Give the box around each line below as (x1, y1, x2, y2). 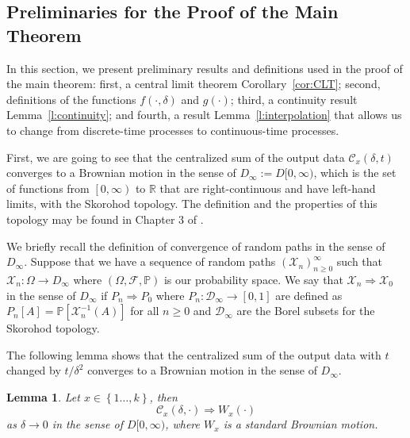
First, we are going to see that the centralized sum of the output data (6, 148, 345, 165)
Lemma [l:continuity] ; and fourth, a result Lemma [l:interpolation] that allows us (6, 106, 402, 123)
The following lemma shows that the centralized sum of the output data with (6, 346, 381, 363)
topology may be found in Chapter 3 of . (6, 210, 204, 227)
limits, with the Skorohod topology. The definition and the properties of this (6, 195, 377, 212)
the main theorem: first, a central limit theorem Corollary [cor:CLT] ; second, (6, 75, 381, 92)
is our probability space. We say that (163, 271, 343, 287)
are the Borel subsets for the (236, 302, 375, 319)
